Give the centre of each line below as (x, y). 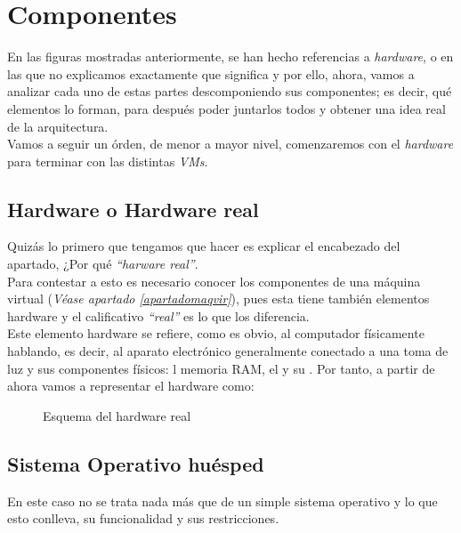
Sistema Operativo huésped (136, 463)
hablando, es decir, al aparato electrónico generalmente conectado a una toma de (228, 351)
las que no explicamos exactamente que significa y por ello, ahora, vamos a (211, 73)
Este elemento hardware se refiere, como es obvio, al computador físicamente (216, 333)
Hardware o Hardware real (133, 209)
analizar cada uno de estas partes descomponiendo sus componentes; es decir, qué (230, 91)
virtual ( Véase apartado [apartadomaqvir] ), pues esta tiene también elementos (218, 299)
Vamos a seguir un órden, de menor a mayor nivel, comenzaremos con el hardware (230, 144)
